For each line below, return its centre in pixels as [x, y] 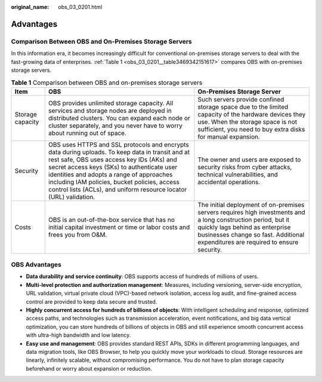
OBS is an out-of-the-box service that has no [112, 219]
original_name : [30, 7]
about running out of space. [87, 133]
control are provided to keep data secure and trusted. [92, 301]
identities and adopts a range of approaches [111, 175]
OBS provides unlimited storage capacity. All [111, 103]
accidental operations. [229, 182]
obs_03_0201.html [80, 7]
